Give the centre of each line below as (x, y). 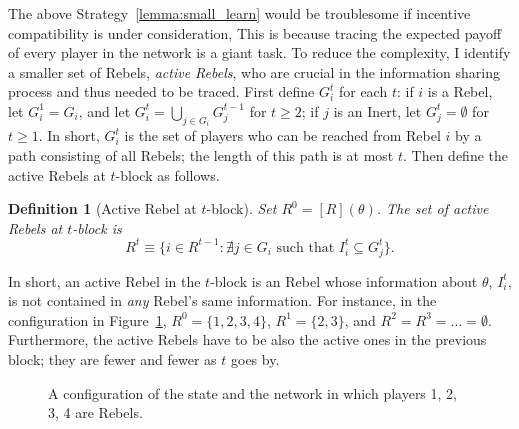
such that (305, 247)
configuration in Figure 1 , (87, 319)
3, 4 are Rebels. (95, 412)
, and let (104, 110)
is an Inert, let (377, 110)
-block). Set (241, 208)
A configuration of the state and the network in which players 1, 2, (252, 392)
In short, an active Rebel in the (104, 280)
